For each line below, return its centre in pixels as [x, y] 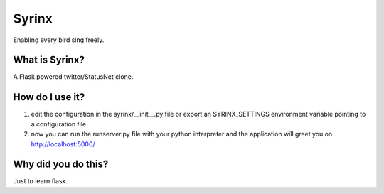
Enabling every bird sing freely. [59, 40]
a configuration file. [59, 124]
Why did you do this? [61, 165]
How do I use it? [49, 97]
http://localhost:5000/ [63, 144]
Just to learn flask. [40, 181]
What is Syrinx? [49, 60]
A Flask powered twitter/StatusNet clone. [73, 77]
